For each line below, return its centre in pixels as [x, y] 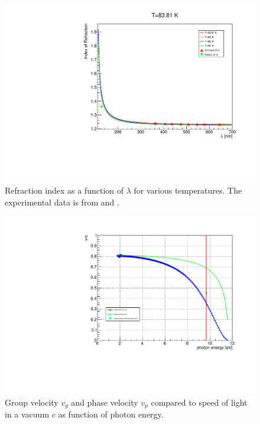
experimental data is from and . [62, 202]
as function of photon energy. [111, 414]
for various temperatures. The [188, 190]
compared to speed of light [199, 402]
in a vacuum [27, 414]
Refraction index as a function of [64, 190]
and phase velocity [105, 402]
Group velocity [32, 402]
